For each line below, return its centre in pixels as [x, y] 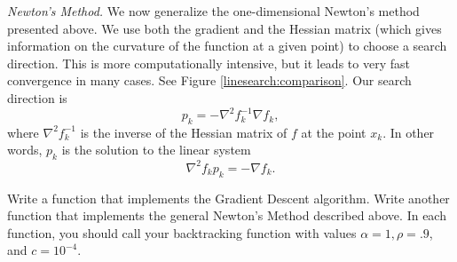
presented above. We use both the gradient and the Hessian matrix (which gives [225, 28]
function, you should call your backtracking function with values [182, 232]
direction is [37, 97]
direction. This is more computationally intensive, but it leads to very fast [209, 63]
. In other [409, 132]
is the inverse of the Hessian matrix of [184, 132]
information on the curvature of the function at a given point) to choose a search [227, 46]
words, [25, 150]
